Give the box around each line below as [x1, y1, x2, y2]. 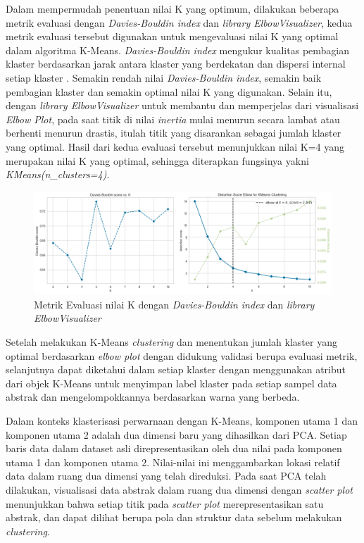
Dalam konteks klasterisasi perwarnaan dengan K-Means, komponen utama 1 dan [6, 413, 358, 428]
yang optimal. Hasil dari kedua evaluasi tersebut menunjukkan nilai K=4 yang [6, 139, 345, 154]
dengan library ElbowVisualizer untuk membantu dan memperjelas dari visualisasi [6, 98, 359, 113]
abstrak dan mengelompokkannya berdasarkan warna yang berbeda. [6, 389, 300, 404]
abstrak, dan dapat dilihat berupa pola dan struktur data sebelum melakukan [6, 510, 342, 525]
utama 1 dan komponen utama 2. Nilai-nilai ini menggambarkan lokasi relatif [6, 454, 340, 469]
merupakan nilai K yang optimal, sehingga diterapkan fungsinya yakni [6, 153, 309, 168]
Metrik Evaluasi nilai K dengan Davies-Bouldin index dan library [34, 297, 315, 311]
